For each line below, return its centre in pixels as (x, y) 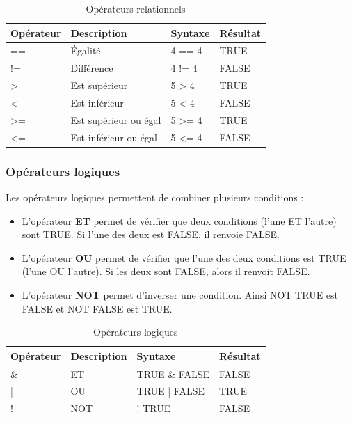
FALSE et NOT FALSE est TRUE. (97, 308)
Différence (92, 68)
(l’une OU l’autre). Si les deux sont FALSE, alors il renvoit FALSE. (166, 271)
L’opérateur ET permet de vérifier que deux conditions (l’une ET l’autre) (179, 220)
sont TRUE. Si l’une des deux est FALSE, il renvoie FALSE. (151, 234)
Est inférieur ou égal (114, 137)
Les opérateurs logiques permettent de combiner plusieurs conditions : (155, 197)
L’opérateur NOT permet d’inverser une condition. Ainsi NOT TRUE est (180, 294)
